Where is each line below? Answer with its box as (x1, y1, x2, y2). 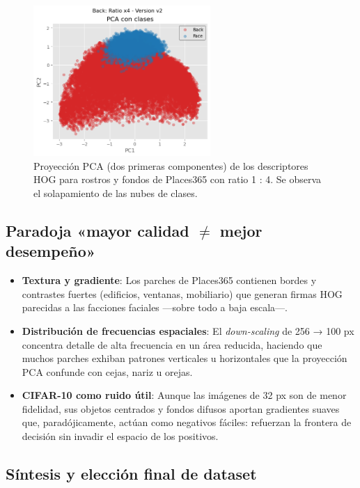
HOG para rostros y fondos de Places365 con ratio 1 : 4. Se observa (33, 172, 322, 187)
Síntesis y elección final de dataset (6, 463, 257, 485)
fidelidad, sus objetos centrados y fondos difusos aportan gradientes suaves (22, 401, 340, 416)
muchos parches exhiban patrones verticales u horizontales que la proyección (22, 351, 347, 365)
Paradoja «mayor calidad (6, 219, 189, 241)
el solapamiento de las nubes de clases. (33, 185, 198, 200)
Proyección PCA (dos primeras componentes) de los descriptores (33, 158, 308, 173)
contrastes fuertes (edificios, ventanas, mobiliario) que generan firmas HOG (22, 286, 343, 301)
